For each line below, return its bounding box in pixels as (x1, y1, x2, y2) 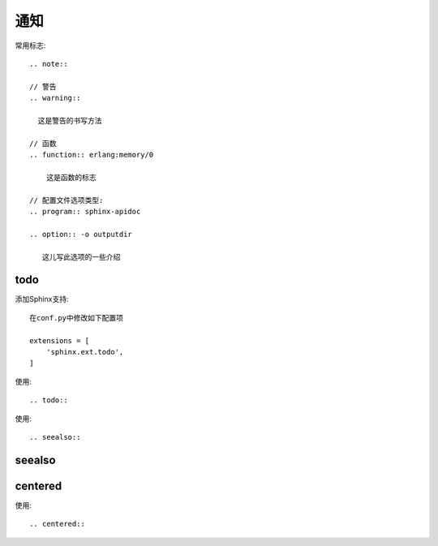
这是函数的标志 (45, 173, 97, 182)
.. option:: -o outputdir (29, 230, 133, 239)
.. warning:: (29, 93, 81, 103)
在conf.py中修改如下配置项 (29, 313, 124, 322)
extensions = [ (29, 336, 90, 345)
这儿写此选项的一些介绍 (41, 252, 121, 261)
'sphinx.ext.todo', (45, 347, 124, 357)
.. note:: (29, 59, 68, 68)
